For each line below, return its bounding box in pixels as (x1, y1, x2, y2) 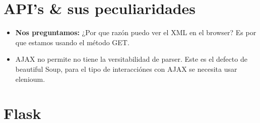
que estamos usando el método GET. (15, 37, 129, 47)
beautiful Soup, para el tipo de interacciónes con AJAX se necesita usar (15, 63, 237, 74)
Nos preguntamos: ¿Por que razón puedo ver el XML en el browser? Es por (15, 27, 256, 38)
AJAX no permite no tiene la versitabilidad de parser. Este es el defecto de (15, 54, 247, 64)
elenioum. (15, 73, 45, 84)
